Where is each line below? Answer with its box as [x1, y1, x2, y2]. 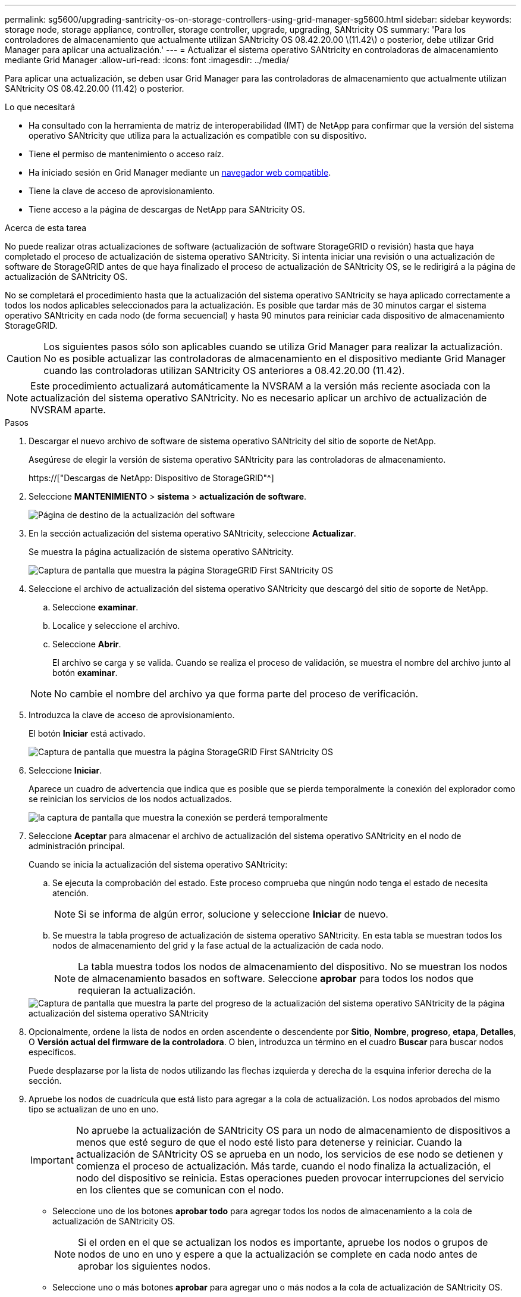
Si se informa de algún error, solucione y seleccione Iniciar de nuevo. [78, 908, 388, 920]
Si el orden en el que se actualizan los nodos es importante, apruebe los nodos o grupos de [78, 1236, 488, 1248]
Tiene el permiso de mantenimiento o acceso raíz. [29, 149, 224, 159]
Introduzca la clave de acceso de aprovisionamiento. [29, 710, 235, 720]
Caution [7, 353, 42, 364]
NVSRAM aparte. [30, 404, 106, 416]
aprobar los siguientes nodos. [78, 1260, 211, 1272]
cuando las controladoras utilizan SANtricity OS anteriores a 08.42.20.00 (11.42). [43, 364, 405, 376]
